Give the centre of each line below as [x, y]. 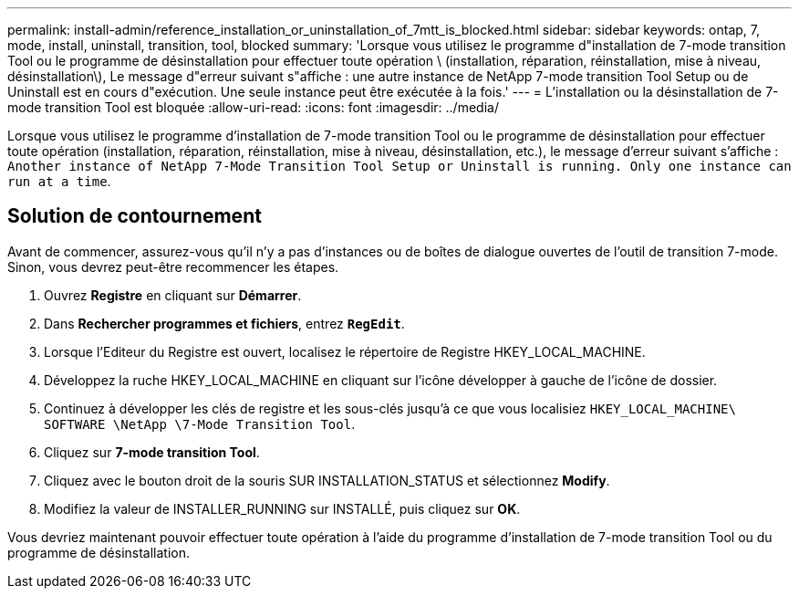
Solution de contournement [135, 216]
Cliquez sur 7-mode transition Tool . [152, 452]
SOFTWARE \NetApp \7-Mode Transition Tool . [200, 423]
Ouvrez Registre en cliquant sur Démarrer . [173, 295]
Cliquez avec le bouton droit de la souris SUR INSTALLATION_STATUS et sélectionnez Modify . [327, 480]
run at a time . [59, 181]
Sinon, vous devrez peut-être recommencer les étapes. [173, 267]
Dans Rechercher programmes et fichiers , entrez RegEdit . [224, 323]
